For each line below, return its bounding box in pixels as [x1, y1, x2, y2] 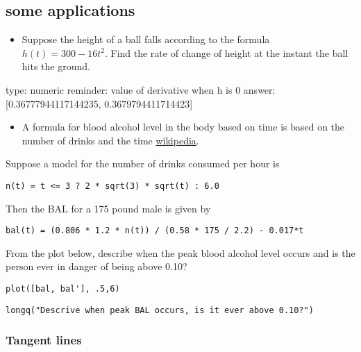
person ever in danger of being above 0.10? [6, 259, 187, 274]
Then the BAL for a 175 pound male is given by [6, 201, 211, 215]
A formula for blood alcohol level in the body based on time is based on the [22, 119, 345, 134]
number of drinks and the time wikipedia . [22, 133, 199, 147]
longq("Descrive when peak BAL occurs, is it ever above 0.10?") [6, 305, 314, 315]
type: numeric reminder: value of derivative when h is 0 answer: [6, 82, 276, 97]
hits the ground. [22, 59, 90, 74]
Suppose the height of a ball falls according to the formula [22, 32, 270, 47]
